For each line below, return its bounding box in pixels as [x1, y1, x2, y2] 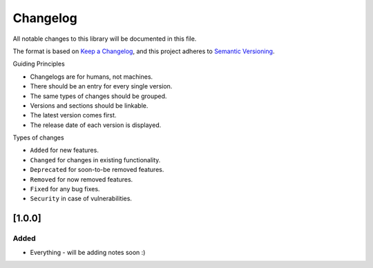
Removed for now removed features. [30, 175, 133, 183]
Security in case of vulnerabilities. [30, 194, 133, 203]
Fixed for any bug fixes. [30, 185, 100, 193]
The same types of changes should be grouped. [30, 92, 167, 100]
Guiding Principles [12, 59, 65, 68]
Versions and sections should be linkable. [30, 101, 149, 110]
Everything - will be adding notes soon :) [30, 248, 146, 256]
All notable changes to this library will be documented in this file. [12, 35, 197, 43]
